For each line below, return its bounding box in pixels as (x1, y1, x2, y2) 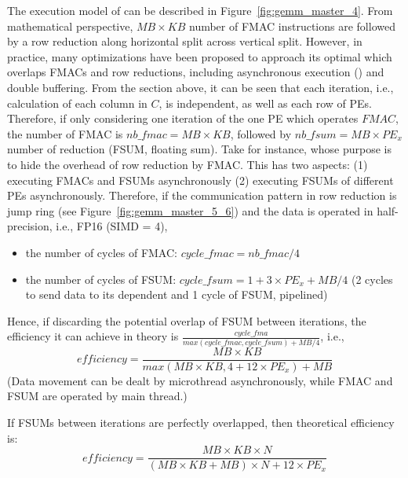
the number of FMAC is (7, 125, 123, 142)
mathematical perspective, (7, 17, 133, 34)
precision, (7, 218, 53, 234)
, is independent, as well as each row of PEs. (158, 94, 372, 111)
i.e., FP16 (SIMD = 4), (56, 218, 168, 234)
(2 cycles (351, 270, 393, 287)
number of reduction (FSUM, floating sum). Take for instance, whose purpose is (7, 141, 392, 157)
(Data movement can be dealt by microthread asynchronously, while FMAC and (7, 372, 393, 388)
